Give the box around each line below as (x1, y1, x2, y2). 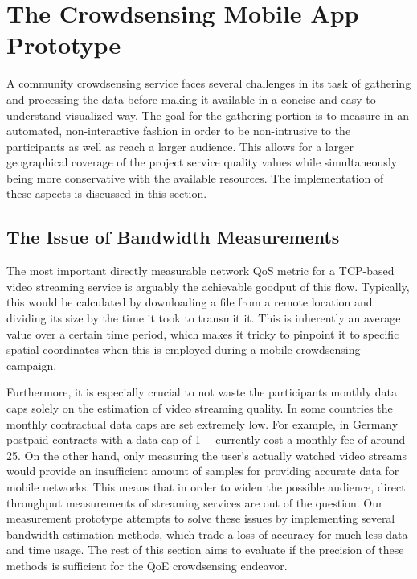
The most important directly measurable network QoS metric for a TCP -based (6, 262, 395, 279)
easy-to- (341, 90, 380, 107)
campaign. (6, 356, 57, 373)
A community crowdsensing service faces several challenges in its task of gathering (6, 75, 411, 92)
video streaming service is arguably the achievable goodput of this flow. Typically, (6, 277, 410, 294)
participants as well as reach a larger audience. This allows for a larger (6, 138, 354, 154)
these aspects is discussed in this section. (6, 185, 207, 202)
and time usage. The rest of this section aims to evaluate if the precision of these (6, 541, 404, 558)
